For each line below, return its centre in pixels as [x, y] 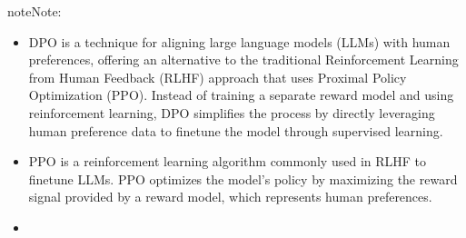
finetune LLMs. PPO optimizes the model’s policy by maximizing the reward [243, 178]
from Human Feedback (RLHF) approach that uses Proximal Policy [218, 77]
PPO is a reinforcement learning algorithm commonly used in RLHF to [228, 161]
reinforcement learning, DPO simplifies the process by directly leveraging [232, 112]
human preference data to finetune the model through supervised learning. [236, 130]
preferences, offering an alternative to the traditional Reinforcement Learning [243, 59]
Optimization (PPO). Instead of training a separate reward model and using [241, 95]
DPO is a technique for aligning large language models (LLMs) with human [239, 41]
